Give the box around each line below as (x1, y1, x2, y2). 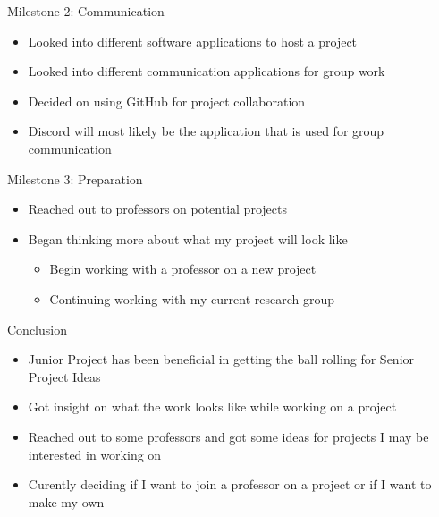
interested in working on (28, 445, 162, 463)
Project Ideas (28, 367, 101, 386)
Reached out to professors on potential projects (28, 199, 287, 218)
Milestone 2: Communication (7, 2, 165, 20)
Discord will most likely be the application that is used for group (28, 122, 384, 140)
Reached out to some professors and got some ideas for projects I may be (28, 427, 429, 445)
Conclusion (7, 319, 67, 338)
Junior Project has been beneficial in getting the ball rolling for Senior (28, 350, 415, 369)
